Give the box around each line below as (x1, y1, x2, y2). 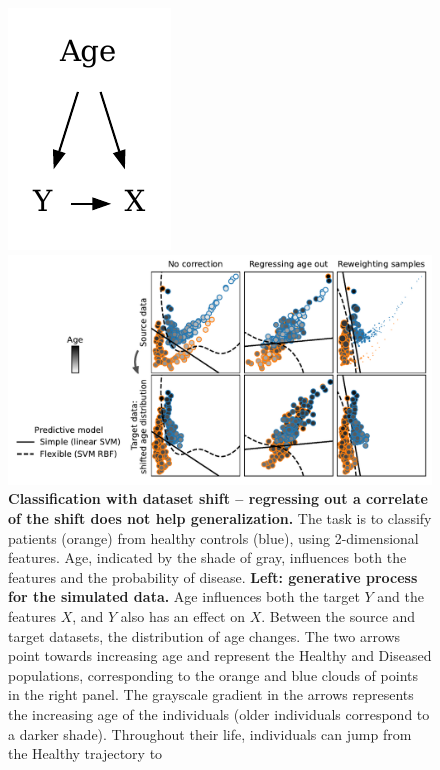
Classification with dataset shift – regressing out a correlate (8, 488, 428, 509)
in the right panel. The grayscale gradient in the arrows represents (8, 684, 414, 705)
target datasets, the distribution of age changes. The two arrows (8, 625, 401, 646)
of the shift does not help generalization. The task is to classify (8, 508, 432, 528)
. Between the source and (261, 605, 416, 626)
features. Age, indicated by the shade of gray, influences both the (8, 547, 407, 568)
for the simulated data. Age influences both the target (8, 586, 360, 607)
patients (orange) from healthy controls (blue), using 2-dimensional (8, 527, 419, 548)
